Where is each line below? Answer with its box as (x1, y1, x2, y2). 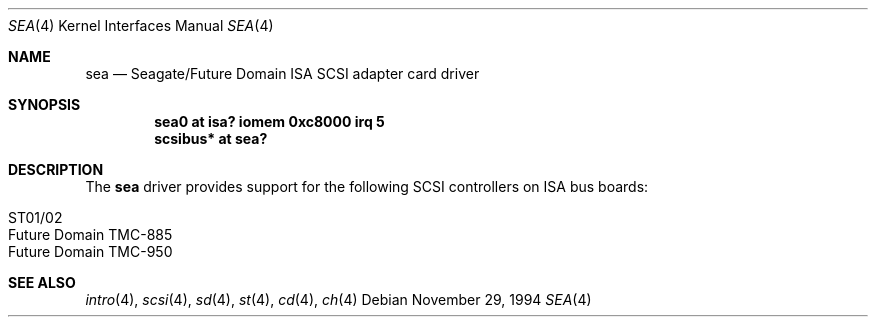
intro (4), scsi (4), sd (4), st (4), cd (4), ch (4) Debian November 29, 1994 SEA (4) (85, 291, 592, 308)
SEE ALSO (8, 274, 76, 291)
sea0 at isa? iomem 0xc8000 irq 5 (154, 113, 385, 130)
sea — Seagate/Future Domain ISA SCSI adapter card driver (85, 65, 480, 82)
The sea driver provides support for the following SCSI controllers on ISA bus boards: (85, 178, 649, 195)
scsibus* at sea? (154, 130, 268, 147)
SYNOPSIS (8, 96, 81, 113)
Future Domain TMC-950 (8, 243, 173, 260)
